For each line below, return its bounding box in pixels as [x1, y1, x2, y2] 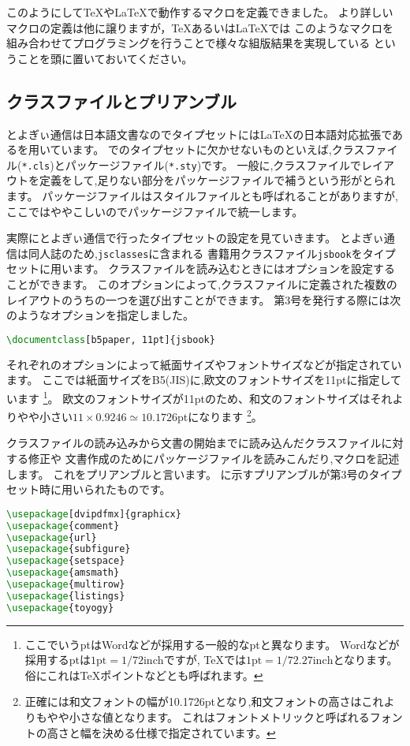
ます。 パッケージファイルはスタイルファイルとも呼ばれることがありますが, [6, 188, 398, 204]
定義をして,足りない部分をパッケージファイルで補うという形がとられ [39, 172, 396, 188]
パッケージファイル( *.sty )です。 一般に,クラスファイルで [65, 156, 361, 173]
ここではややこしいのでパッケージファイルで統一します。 [6, 203, 304, 219]
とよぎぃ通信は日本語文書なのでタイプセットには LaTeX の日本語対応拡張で [6, 125, 393, 142]
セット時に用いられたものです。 [6, 481, 171, 498]
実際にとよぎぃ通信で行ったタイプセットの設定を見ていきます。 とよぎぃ [6, 229, 384, 246]
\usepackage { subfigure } [6, 543, 131, 555]
